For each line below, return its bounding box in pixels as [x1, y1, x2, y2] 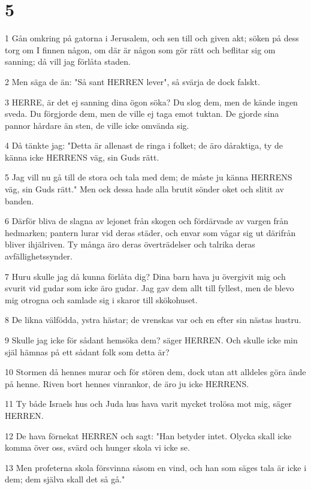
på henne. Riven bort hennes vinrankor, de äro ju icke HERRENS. [5, 377, 249, 390]
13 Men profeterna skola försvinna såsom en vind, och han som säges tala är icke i [5, 461, 307, 473]
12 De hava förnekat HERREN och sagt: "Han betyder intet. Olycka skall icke [5, 429, 292, 442]
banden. [5, 194, 34, 207]
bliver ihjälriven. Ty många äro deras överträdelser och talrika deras [5, 238, 255, 250]
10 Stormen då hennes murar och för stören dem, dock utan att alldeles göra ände [5, 366, 306, 378]
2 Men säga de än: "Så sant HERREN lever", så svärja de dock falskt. [5, 75, 260, 87]
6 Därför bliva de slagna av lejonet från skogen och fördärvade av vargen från [5, 215, 289, 227]
